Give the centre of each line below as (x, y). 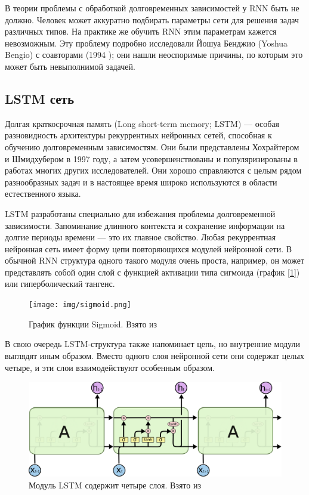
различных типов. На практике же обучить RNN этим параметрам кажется (141, 31)
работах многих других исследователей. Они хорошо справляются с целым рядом (153, 170)
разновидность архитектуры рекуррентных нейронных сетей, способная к (138, 135)
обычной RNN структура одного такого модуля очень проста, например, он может (155, 260)
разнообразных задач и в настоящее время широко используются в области (141, 182)
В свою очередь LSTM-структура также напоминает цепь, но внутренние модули (152, 344)
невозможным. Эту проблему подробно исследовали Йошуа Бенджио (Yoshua (146, 43)
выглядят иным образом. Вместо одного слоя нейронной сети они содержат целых (154, 355)
